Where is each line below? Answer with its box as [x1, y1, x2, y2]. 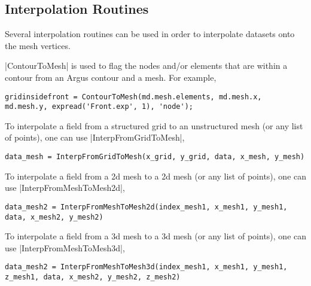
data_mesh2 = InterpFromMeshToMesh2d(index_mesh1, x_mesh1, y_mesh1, [5, 202, 288, 211]
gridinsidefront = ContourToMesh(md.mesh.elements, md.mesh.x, [5, 92, 262, 101]
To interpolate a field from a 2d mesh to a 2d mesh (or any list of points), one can [5, 169, 307, 182]
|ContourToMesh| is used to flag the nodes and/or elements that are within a [5, 59, 288, 72]
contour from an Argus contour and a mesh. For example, [5, 71, 217, 83]
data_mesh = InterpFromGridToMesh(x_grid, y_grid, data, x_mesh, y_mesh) [5, 153, 305, 162]
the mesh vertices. [5, 39, 71, 51]
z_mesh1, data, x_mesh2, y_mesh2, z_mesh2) [5, 273, 181, 282]
